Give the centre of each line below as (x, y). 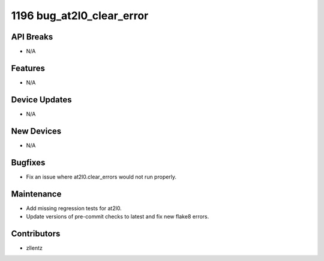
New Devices (36, 131)
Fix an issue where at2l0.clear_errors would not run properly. (101, 177)
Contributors (36, 233)
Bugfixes (28, 163)
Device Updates (41, 100)
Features (28, 68)
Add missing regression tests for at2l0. (74, 208)
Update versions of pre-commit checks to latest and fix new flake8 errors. (118, 216)
